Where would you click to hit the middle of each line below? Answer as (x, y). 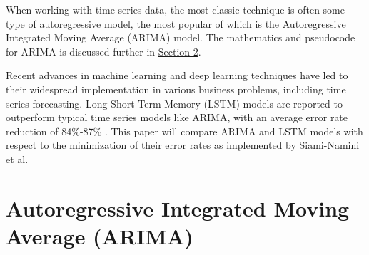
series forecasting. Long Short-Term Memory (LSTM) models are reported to (174, 103)
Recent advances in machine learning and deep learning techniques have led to (177, 75)
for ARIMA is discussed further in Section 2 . (103, 51)
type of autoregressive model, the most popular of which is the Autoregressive (176, 23)
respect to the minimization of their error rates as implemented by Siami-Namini (183, 145)
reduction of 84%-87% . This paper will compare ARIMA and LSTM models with (184, 131)
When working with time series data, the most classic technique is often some (175, 9)
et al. (17, 158)
